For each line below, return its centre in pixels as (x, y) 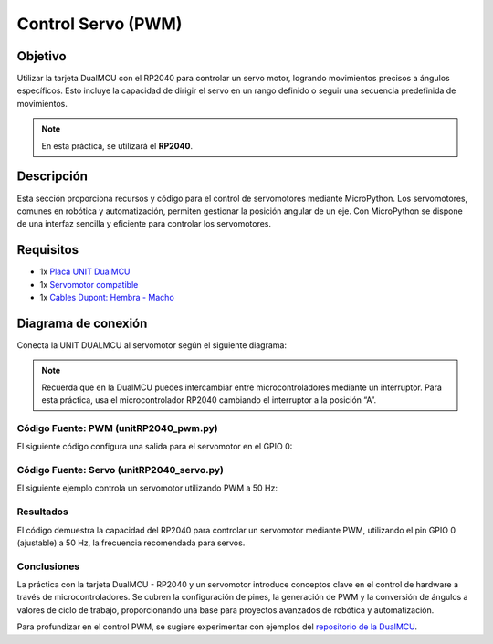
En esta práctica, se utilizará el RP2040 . (117, 145)
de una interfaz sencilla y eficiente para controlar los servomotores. (144, 224)
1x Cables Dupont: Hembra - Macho (107, 297)
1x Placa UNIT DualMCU (85, 272)
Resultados (42, 512)
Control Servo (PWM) (100, 24)
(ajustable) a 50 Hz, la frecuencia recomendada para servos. (131, 543)
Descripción (52, 177)
